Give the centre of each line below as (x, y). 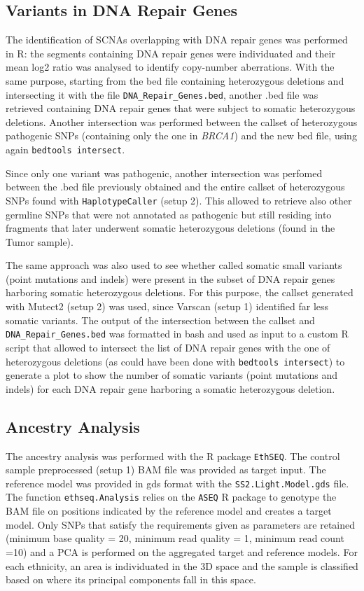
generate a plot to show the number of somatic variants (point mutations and (172, 375)
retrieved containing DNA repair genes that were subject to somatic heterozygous (181, 108)
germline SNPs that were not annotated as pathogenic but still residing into (169, 214)
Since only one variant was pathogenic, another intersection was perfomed (164, 173)
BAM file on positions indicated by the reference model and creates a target (169, 511)
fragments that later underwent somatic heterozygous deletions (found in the (170, 228)
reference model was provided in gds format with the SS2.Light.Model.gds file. (177, 483)
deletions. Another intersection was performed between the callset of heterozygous (182, 121)
